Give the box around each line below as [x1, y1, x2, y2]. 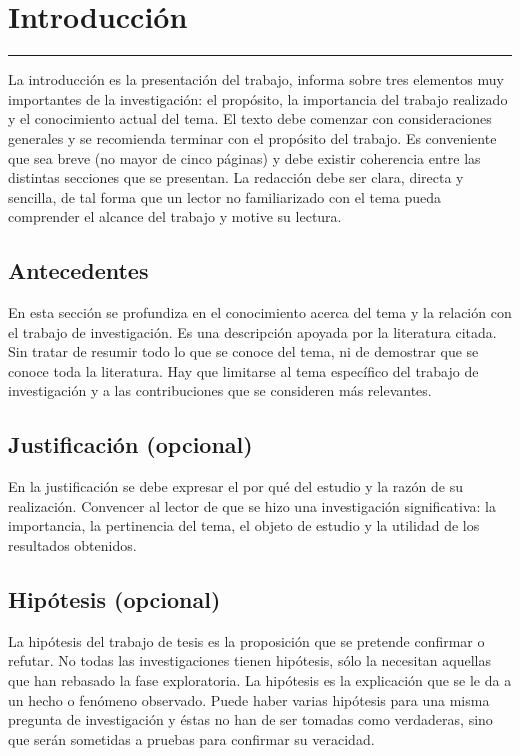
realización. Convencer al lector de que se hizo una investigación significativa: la [8, 495, 496, 516]
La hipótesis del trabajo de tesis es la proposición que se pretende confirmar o [8, 630, 485, 651]
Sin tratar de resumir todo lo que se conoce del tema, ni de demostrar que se [8, 341, 479, 362]
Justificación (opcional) [8, 429, 253, 460]
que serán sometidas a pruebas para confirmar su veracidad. [8, 728, 375, 749]
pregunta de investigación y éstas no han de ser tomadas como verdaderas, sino [8, 709, 493, 730]
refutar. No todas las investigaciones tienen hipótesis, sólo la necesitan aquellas [8, 650, 491, 671]
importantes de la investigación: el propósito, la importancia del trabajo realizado [8, 88, 508, 109]
